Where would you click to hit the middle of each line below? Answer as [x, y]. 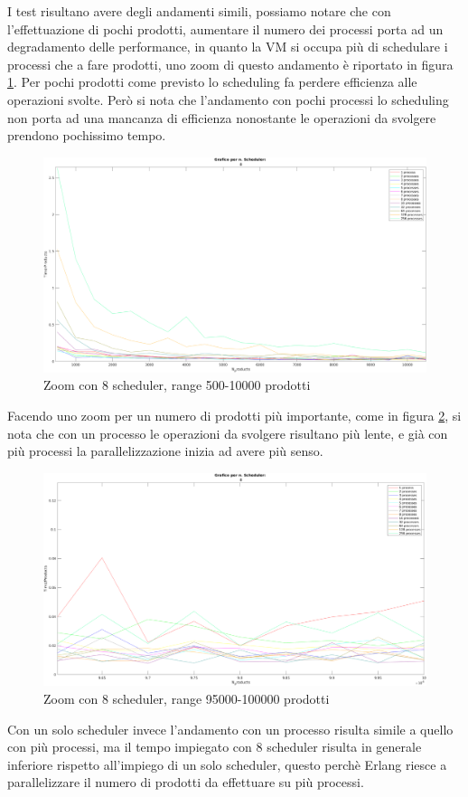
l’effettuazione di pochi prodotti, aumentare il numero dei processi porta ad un [225, 28]
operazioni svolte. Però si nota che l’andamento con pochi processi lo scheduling [228, 99]
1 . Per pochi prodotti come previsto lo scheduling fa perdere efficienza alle [212, 82]
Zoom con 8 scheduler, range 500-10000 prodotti [177, 385]
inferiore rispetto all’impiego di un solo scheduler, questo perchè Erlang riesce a [227, 764]
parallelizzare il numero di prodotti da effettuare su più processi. [186, 782]
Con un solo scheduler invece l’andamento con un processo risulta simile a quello [230, 729]
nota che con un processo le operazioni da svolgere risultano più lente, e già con [228, 433]
